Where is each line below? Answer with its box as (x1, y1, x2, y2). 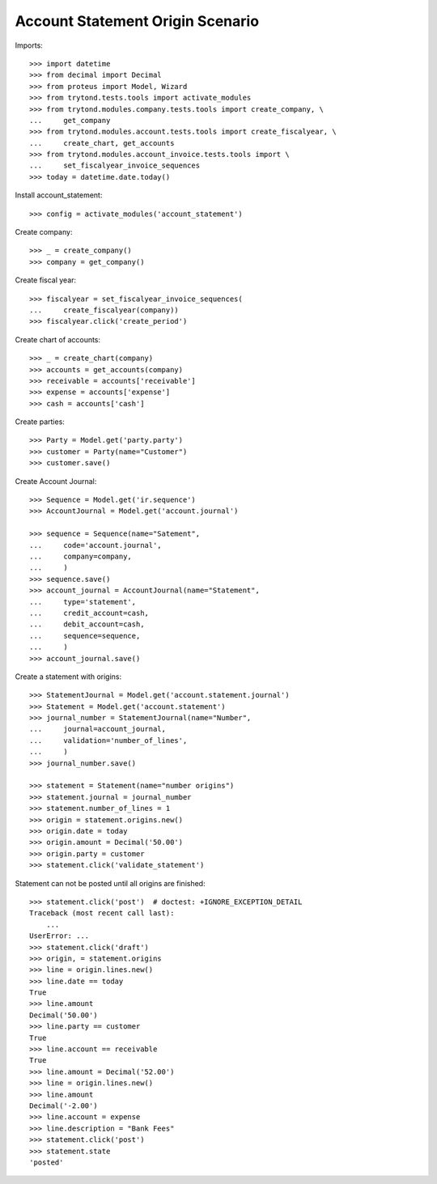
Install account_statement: (15, 190, 103, 200)
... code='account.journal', (29, 541, 162, 550)
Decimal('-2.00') (29, 1101, 98, 1110)
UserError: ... (29, 931, 90, 940)
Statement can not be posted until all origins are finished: (15, 878, 206, 888)
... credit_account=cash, (29, 608, 150, 617)
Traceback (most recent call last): (29, 909, 175, 918)
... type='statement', (29, 597, 137, 606)
